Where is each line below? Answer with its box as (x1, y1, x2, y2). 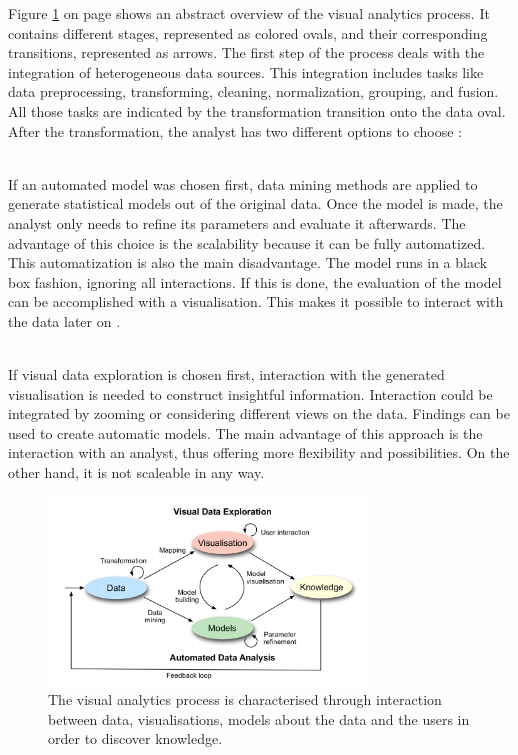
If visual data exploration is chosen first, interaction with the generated (8, 364, 445, 385)
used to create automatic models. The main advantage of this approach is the (8, 422, 483, 443)
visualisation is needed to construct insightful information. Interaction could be (8, 383, 493, 404)
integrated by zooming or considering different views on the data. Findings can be (8, 403, 510, 424)
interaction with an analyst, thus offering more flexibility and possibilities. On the (8, 442, 510, 463)
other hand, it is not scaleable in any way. (8, 462, 265, 483)
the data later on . (8, 310, 121, 331)
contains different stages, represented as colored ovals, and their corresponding (8, 22, 488, 43)
